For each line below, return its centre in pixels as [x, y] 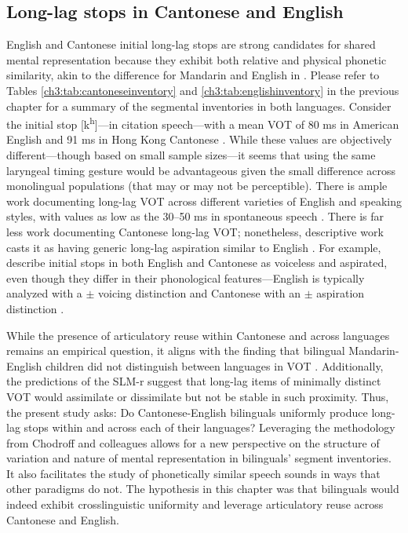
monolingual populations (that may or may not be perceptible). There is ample [197, 186]
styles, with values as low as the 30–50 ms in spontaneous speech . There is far [195, 216]
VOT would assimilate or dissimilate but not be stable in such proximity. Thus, [198, 396]
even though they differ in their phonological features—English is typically [186, 277]
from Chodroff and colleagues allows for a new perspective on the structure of [193, 442]
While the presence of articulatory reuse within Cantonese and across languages [198, 335]
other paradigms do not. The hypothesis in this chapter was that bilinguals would [203, 489]
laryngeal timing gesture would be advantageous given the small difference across [201, 170]
